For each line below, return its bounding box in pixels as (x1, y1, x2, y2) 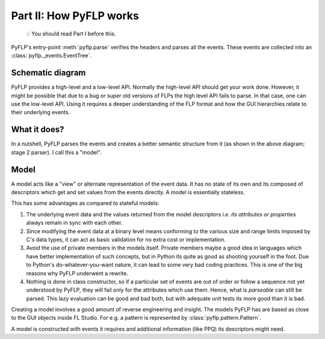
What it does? (11, 124, 64, 135)
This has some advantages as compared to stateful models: (11, 200, 159, 207)
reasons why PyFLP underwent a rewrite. (26, 269, 129, 276)
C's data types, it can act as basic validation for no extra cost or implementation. (26, 236, 226, 243)
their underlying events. (11, 109, 70, 116)
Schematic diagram (11, 68, 86, 78)
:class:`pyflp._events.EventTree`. (11, 52, 92, 60)
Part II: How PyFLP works (11, 9, 140, 22)
